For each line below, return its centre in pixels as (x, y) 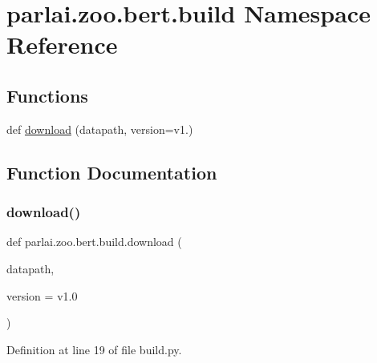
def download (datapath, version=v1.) (100, 129)
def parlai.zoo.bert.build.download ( (94, 242)
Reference (62, 44)
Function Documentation (112, 172)
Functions (47, 95)
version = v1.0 (42, 295)
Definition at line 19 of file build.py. (94, 349)
